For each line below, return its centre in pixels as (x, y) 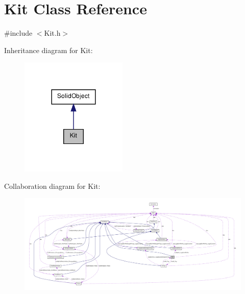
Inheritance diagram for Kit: (48, 50)
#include (18, 33)
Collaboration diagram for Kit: (52, 186)
